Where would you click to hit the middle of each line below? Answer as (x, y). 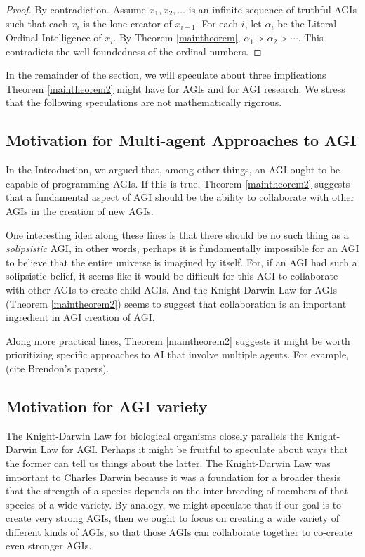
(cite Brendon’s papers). (58, 368)
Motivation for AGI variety (107, 406)
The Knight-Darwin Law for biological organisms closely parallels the (155, 435)
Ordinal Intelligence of (54, 38)
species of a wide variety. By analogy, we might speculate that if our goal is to (174, 504)
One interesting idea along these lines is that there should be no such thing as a (177, 234)
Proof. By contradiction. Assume (76, 9)
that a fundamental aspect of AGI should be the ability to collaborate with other (180, 197)
